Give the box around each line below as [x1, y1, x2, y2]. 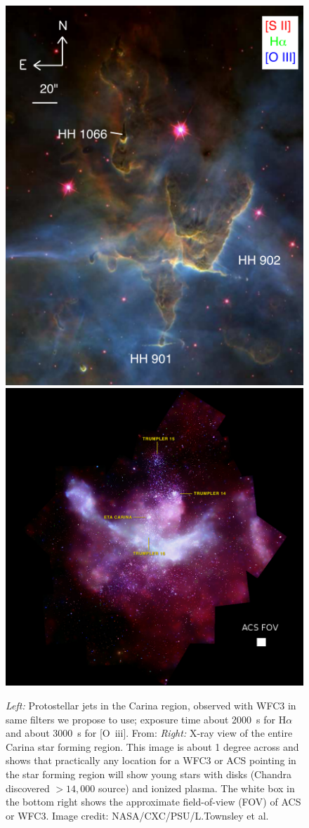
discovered [6, 780, 50, 795]
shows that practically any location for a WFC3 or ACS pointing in [6, 753, 296, 768]
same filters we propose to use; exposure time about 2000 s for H [6, 712, 287, 726]
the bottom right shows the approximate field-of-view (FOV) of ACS [6, 794, 301, 809]
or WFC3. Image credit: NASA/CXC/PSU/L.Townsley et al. [6, 808, 269, 822]
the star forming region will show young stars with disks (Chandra [6, 766, 292, 781]
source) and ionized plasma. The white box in [98, 780, 295, 795]
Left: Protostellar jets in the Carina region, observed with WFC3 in [6, 697, 296, 712]
